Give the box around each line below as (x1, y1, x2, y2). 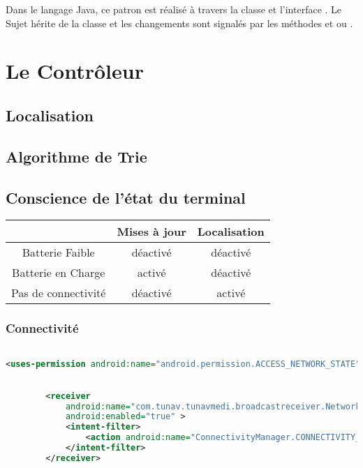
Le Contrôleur (6, 56, 144, 85)
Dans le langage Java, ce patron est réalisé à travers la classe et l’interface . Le (6, 2, 342, 16)
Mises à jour (117, 223, 186, 240)
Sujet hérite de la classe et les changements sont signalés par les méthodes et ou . (6, 15, 353, 30)
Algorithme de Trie (6, 145, 147, 167)
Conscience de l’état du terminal (6, 186, 246, 208)
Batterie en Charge (12, 264, 105, 281)
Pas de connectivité (11, 285, 106, 301)
